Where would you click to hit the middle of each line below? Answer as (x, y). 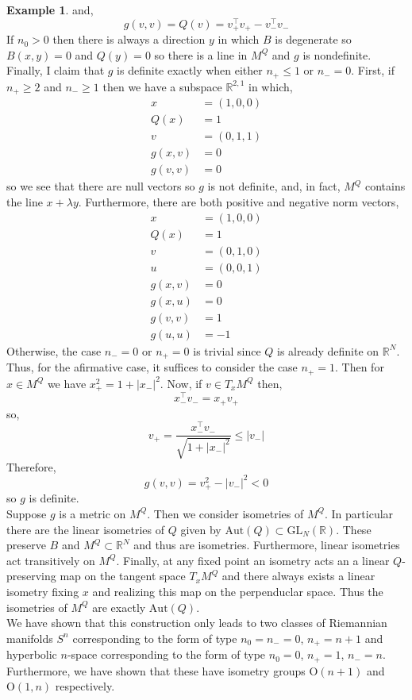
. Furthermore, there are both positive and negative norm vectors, (239, 201)
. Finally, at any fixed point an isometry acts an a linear (253, 560)
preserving (31, 576)
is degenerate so (313, 39)
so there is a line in (201, 54)
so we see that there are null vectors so (101, 186)
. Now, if (181, 383)
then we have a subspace (162, 86)
